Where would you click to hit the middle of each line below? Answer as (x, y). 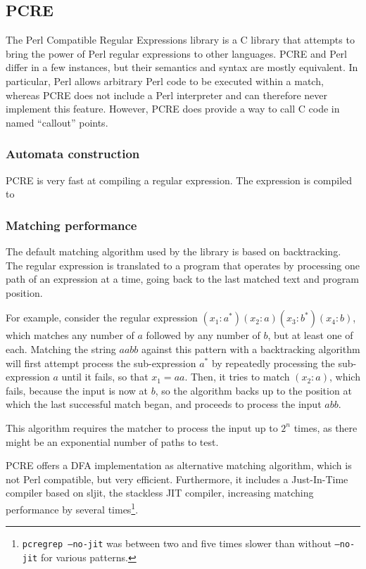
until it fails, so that (105, 377)
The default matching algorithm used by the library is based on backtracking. (173, 251)
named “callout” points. (57, 122)
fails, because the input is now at (77, 390)
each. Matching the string (61, 349)
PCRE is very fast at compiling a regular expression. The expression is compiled (179, 180)
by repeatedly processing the (273, 363)
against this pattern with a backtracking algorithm (251, 349)
